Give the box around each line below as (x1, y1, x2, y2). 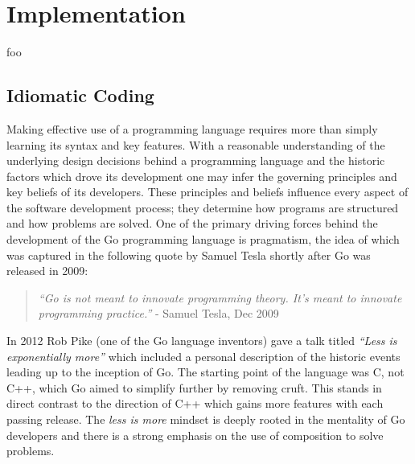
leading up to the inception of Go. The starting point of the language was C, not (6, 363, 405, 380)
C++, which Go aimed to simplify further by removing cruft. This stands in (6, 379, 382, 396)
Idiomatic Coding (6, 83, 154, 108)
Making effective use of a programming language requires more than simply (6, 120, 378, 137)
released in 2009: (6, 262, 88, 279)
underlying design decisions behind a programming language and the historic (6, 152, 385, 169)
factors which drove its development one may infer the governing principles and (6, 167, 397, 184)
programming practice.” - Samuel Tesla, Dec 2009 (38, 305, 279, 322)
